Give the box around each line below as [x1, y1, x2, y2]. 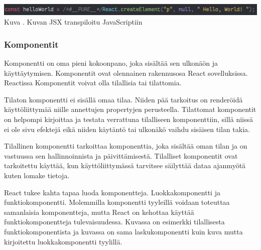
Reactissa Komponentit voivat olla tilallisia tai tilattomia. [4, 77, 182, 88]
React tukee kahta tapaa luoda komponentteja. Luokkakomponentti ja [4, 187, 220, 197]
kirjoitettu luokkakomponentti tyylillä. [4, 236, 122, 246]
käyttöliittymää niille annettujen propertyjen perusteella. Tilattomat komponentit [4, 104, 256, 114]
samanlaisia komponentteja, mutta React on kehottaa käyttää [4, 206, 194, 217]
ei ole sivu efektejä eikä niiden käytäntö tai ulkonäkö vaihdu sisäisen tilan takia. [4, 123, 250, 134]
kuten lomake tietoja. [4, 170, 70, 180]
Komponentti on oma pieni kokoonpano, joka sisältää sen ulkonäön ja [4, 58, 218, 68]
